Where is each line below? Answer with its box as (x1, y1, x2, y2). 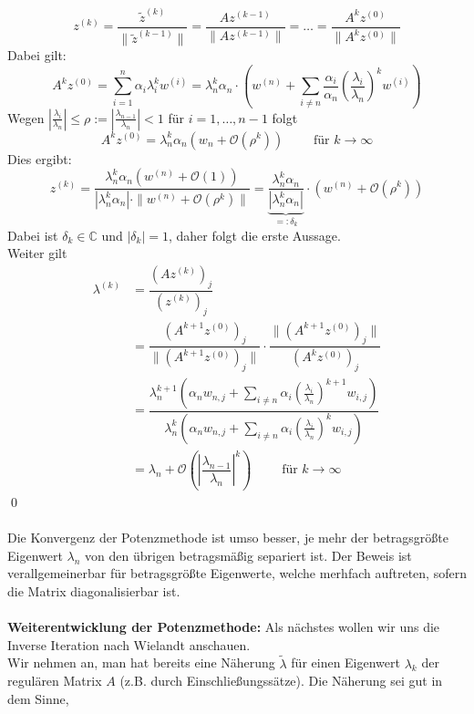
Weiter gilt (7, 243, 67, 263)
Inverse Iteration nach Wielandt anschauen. (7, 635, 251, 654)
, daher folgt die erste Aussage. (168, 225, 341, 244)
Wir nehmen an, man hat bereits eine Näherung (7, 653, 275, 672)
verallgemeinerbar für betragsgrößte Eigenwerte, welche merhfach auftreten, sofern (7, 564, 467, 583)
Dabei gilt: (7, 46, 67, 65)
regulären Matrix (7, 671, 102, 690)
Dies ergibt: (7, 149, 72, 168)
